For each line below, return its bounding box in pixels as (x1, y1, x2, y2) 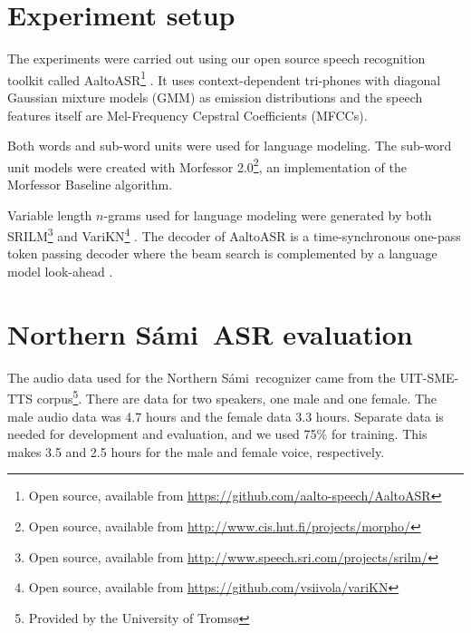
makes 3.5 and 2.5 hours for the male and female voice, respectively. (7, 442, 385, 461)
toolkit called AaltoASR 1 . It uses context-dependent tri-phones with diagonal (7, 67, 441, 89)
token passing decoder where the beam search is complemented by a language (7, 244, 437, 263)
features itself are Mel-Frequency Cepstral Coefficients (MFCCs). (7, 105, 368, 124)
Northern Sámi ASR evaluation (7, 315, 413, 352)
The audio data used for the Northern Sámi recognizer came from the (7, 367, 396, 386)
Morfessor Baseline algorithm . (7, 175, 173, 193)
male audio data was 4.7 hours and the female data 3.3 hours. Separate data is (7, 406, 444, 425)
